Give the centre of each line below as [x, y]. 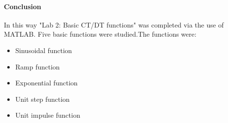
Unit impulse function [48, 115]
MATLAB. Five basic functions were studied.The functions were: [100, 34]
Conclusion [23, 6]
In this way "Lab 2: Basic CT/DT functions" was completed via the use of [114, 24]
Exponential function [46, 83]
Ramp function [38, 66]
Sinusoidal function [44, 50]
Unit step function [42, 99]
